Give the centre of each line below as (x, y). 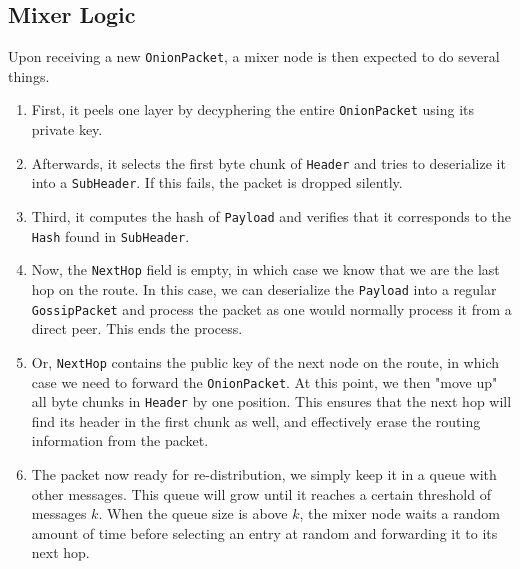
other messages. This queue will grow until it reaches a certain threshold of (261, 493)
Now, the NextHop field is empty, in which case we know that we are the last (265, 269)
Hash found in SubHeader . (110, 235)
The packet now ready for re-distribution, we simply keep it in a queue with (264, 474)
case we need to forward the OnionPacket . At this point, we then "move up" (264, 381)
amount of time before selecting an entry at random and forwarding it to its (264, 532)
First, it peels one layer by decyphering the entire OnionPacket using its (253, 109)
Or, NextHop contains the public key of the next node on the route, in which (265, 361)
